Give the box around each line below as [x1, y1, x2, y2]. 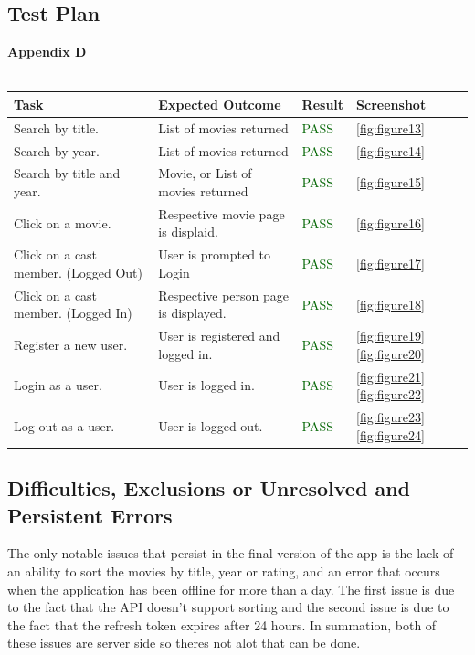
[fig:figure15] [356, 173, 425, 192]
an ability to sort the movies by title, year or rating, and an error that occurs [7, 561, 440, 580]
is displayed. [158, 303, 227, 322]
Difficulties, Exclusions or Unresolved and [7, 474, 410, 502]
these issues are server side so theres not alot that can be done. [7, 633, 361, 652]
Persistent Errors [7, 501, 173, 529]
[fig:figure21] [356, 366, 425, 386]
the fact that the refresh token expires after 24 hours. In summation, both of [7, 615, 437, 634]
